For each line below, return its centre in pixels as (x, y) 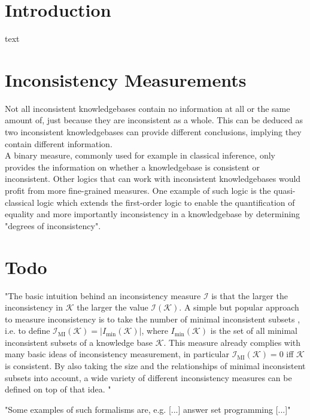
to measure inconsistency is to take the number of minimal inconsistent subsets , (153, 319)
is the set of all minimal (254, 331)
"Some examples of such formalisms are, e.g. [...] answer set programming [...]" (148, 409)
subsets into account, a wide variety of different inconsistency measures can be (148, 377)
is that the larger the (250, 295)
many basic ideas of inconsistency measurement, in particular (117, 354)
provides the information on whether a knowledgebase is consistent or (132, 167)
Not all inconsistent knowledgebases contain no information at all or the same (148, 108)
